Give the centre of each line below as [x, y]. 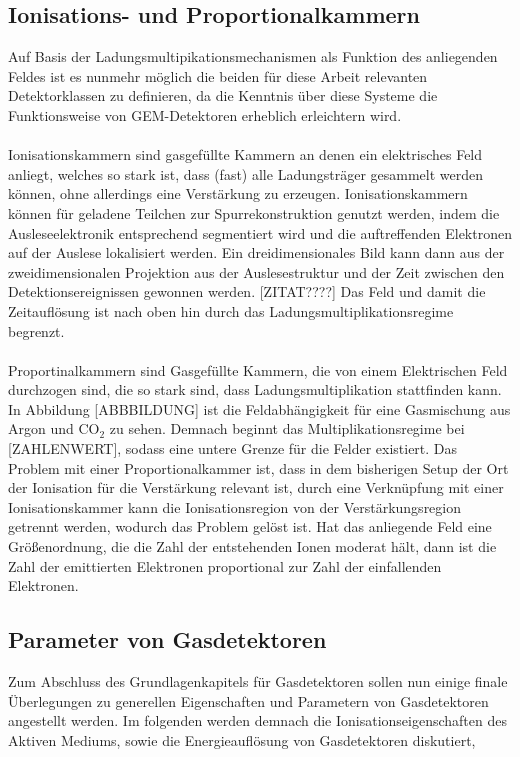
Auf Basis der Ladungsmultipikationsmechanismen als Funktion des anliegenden [253, 56]
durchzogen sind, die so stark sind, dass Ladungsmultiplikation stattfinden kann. [255, 389]
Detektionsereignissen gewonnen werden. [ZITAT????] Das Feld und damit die [247, 291]
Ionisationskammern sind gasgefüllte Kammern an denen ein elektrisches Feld [245, 154]
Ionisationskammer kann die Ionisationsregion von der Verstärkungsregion [235, 506]
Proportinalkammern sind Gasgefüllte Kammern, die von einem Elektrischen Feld [258, 369]
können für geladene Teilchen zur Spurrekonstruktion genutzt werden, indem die [254, 212]
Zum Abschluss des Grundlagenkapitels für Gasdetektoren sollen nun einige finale [258, 681]
